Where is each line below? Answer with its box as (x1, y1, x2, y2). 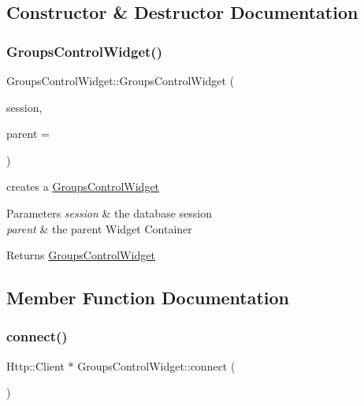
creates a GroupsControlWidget (6, 178, 160, 195)
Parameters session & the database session (6, 204, 212, 221)
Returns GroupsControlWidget (6, 247, 155, 263)
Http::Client (6, 357, 65, 374)
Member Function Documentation (6, 285, 290, 310)
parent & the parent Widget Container (6, 220, 192, 237)
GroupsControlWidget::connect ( (77, 357, 236, 374)
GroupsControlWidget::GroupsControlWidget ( (6, 73, 235, 88)
